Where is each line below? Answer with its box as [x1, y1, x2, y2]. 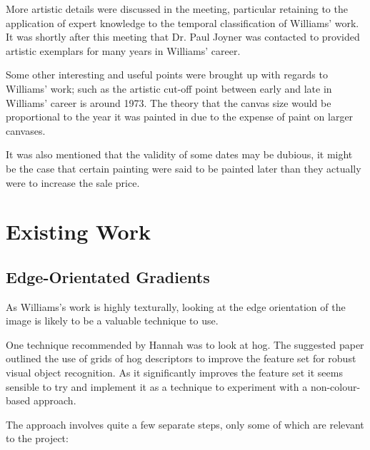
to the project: [6, 431, 69, 446]
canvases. [6, 123, 46, 138]
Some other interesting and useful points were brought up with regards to [6, 67, 328, 82]
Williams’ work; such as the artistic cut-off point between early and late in [6, 81, 332, 96]
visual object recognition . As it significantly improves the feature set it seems [6, 365, 343, 380]
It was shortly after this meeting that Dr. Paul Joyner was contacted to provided [6, 29, 360, 44]
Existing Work [6, 217, 151, 246]
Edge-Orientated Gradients [6, 265, 210, 287]
